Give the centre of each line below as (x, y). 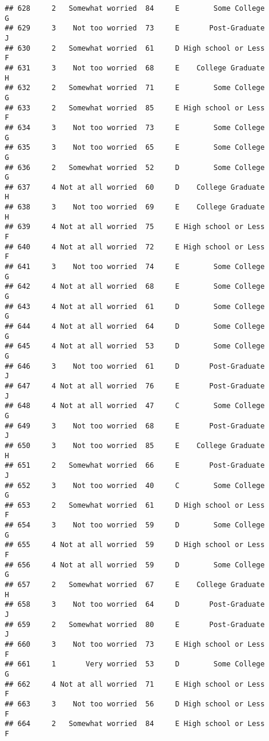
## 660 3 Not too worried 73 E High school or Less (135, 644)
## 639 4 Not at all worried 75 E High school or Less (135, 227)
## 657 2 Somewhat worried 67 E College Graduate (135, 585)
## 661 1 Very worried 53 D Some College (135, 664)
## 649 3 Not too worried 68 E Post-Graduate (135, 426)
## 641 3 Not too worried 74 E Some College (135, 267)
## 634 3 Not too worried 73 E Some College (135, 127)
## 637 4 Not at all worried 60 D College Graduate (135, 187)
